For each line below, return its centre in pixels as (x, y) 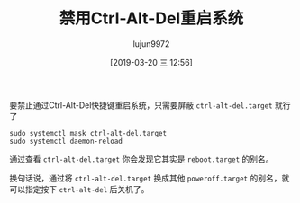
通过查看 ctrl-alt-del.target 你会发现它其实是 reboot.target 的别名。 (141, 159)
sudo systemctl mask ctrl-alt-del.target (88, 133)
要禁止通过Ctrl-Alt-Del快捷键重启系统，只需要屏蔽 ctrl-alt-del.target (141, 105)
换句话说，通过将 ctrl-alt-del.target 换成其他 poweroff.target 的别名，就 (150, 178)
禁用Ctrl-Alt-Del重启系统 (151, 18)
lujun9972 (151, 44)
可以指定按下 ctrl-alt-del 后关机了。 (79, 189)
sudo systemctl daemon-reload (66, 141)
